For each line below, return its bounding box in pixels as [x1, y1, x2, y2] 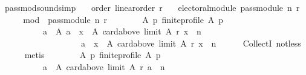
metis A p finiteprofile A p [24, 48, 161, 61]
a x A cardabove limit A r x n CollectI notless [80, 36, 301, 49]
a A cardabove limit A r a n [42, 60, 165, 73]
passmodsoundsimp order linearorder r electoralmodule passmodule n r [4, 1, 300, 13]
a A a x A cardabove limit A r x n [42, 25, 201, 37]
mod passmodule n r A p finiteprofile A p [23, 13, 224, 25]
